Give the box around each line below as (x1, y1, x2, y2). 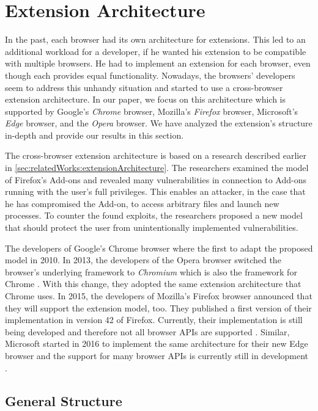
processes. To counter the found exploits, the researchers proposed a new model (5, 209, 303, 222)
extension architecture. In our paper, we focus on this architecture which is (5, 93, 286, 106)
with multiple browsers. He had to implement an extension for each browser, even (5, 57, 311, 70)
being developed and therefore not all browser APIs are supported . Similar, (5, 325, 290, 338)
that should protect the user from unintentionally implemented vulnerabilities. (5, 221, 298, 234)
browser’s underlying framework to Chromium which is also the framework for (5, 265, 297, 278)
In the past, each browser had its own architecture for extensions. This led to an (5, 33, 306, 46)
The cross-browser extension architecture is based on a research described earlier (5, 149, 306, 162)
